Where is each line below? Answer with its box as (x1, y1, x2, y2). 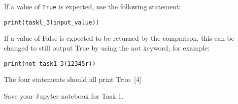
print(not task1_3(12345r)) (4, 60, 96, 67)
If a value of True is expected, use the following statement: (4, 1, 181, 11)
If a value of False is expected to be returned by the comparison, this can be (4, 33, 235, 43)
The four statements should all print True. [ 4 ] (4, 74, 141, 84)
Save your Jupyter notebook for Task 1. (4, 90, 124, 101)
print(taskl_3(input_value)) (4, 19, 100, 26)
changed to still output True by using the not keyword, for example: (4, 42, 210, 52)
